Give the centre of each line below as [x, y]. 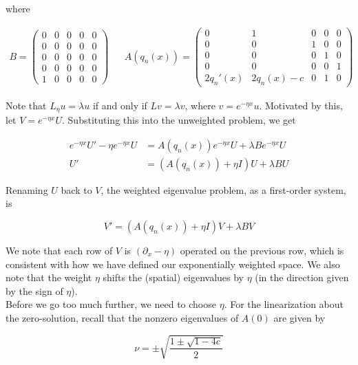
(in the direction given [302, 277]
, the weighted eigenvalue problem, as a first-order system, [223, 189]
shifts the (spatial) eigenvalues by [173, 277]
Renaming [27, 189]
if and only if [120, 105]
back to [76, 189]
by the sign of [34, 290]
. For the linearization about [284, 304]
